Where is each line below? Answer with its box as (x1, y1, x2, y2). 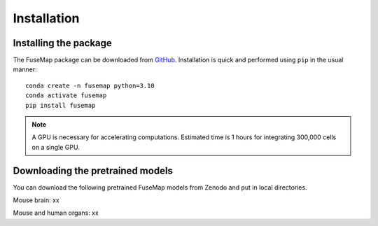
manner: (13, 65, 38, 73)
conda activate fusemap (25, 92, 107, 99)
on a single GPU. (31, 143, 80, 151)
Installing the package (13, 37, 112, 49)
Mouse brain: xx (13, 196, 59, 204)
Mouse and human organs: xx (13, 209, 99, 217)
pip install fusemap (25, 101, 96, 109)
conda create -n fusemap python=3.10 (25, 81, 155, 90)
